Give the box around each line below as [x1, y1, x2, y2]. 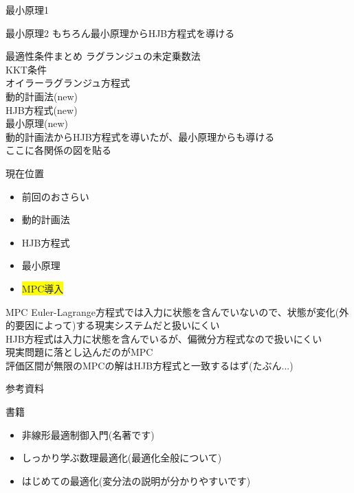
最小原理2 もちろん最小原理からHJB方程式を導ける [5, 25, 235, 40]
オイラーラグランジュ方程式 [5, 76, 131, 90]
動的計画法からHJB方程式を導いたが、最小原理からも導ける [5, 129, 275, 144]
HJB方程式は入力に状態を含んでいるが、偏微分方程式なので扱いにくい [5, 331, 322, 345]
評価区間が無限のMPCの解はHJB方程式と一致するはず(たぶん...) [5, 358, 294, 372]
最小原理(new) [5, 116, 68, 130]
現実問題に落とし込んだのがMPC [5, 345, 153, 359]
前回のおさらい [21, 189, 89, 203]
